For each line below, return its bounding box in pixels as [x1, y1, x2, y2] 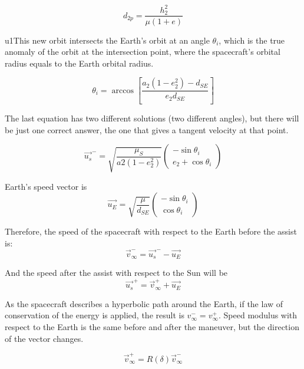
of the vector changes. [5, 332, 84, 344]
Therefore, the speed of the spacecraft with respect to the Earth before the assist [5, 225, 297, 238]
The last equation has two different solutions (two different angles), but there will [5, 112, 299, 124]
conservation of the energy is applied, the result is [5, 309, 184, 321]
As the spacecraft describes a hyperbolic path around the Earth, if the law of [5, 297, 283, 309]
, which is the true [219, 34, 285, 46]
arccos [111, 86, 134, 95]
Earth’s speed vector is [5, 180, 87, 192]
